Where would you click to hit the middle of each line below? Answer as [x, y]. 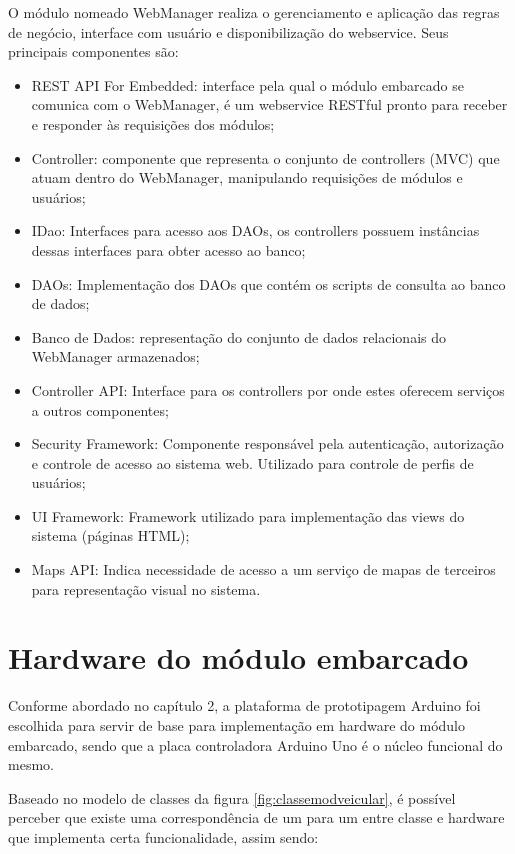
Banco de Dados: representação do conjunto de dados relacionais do [238, 336]
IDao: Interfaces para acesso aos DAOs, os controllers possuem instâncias [255, 230]
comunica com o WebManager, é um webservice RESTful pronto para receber [269, 104]
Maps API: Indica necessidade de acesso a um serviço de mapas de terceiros [263, 569]
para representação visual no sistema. [146, 588]
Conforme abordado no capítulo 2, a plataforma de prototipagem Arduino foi [244, 705]
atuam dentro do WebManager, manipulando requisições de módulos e [247, 177]
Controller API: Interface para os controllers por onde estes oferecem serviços [268, 389]
